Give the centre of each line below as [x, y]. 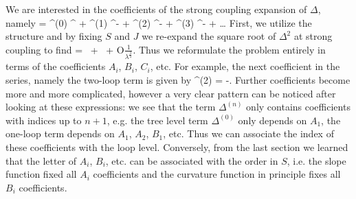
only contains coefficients [298, 107]
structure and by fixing [54, 36]
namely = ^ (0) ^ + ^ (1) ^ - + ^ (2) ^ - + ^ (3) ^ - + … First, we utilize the [159, 22]
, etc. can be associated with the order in [192, 160]
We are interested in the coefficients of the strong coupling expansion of [156, 9]
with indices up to [44, 120]
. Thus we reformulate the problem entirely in [229, 49]
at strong [313, 36]
